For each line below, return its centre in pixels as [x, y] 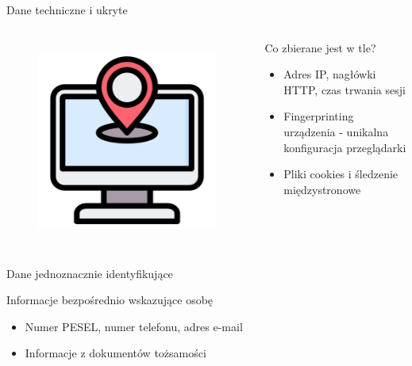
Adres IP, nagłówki [330, 74]
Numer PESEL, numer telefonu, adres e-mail [134, 326]
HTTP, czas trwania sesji [345, 89]
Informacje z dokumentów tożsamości [116, 353]
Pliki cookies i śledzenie [341, 174]
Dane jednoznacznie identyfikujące [90, 273]
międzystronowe [322, 189]
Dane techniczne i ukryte [67, 10]
